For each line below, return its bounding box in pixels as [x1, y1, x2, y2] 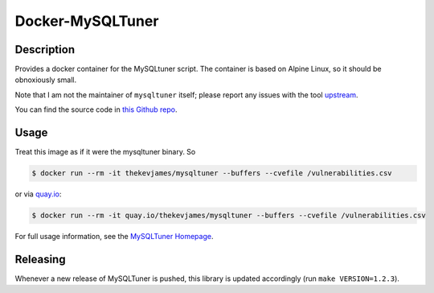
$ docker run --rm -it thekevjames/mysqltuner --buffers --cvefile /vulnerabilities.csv [31, 169, 393, 178]
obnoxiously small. [14, 75, 77, 85]
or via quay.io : [14, 189, 62, 199]
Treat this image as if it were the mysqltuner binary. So [14, 147, 196, 157]
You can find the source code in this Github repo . [14, 105, 178, 114]
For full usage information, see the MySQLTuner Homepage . [14, 232, 214, 241]
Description [14, 43, 76, 56]
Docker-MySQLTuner [14, 12, 159, 30]
